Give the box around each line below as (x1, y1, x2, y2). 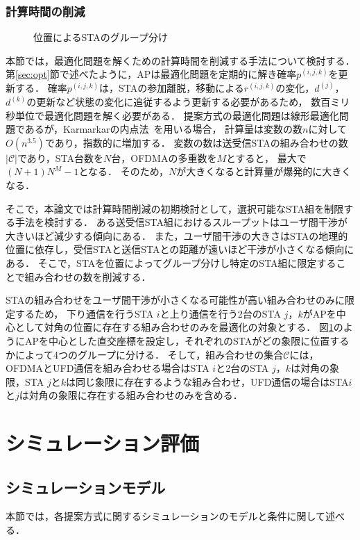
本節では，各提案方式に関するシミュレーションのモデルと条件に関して (6, 509, 326, 523)
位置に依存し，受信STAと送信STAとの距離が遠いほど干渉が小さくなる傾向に (6, 242, 354, 256)
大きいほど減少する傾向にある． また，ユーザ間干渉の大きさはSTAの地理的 (6, 228, 348, 243)
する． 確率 (15, 81, 67, 95)
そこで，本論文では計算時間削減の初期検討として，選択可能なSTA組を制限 (6, 201, 344, 215)
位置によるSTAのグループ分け (33, 30, 168, 44)
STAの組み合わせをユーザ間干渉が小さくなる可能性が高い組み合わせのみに (6, 293, 345, 307)
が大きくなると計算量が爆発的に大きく (176, 164, 352, 179)
